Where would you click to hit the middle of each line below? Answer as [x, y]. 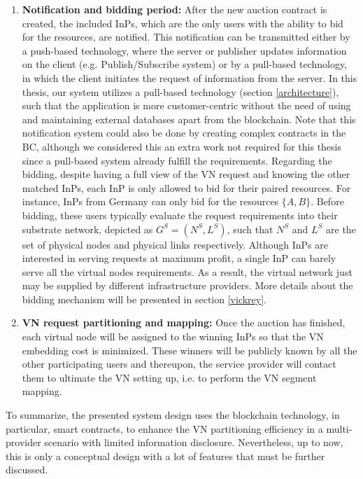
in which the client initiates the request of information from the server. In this [190, 77]
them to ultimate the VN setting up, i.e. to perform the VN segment [169, 377]
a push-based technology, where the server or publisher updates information [184, 50]
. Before [327, 201]
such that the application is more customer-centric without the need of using [186, 105]
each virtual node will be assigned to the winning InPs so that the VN [173, 336]
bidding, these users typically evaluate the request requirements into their [180, 215]
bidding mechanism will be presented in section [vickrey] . [144, 299]
